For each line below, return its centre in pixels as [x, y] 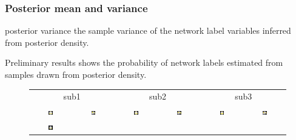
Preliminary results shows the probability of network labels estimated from [144, 62]
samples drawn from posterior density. [76, 74]
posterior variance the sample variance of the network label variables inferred [148, 30]
